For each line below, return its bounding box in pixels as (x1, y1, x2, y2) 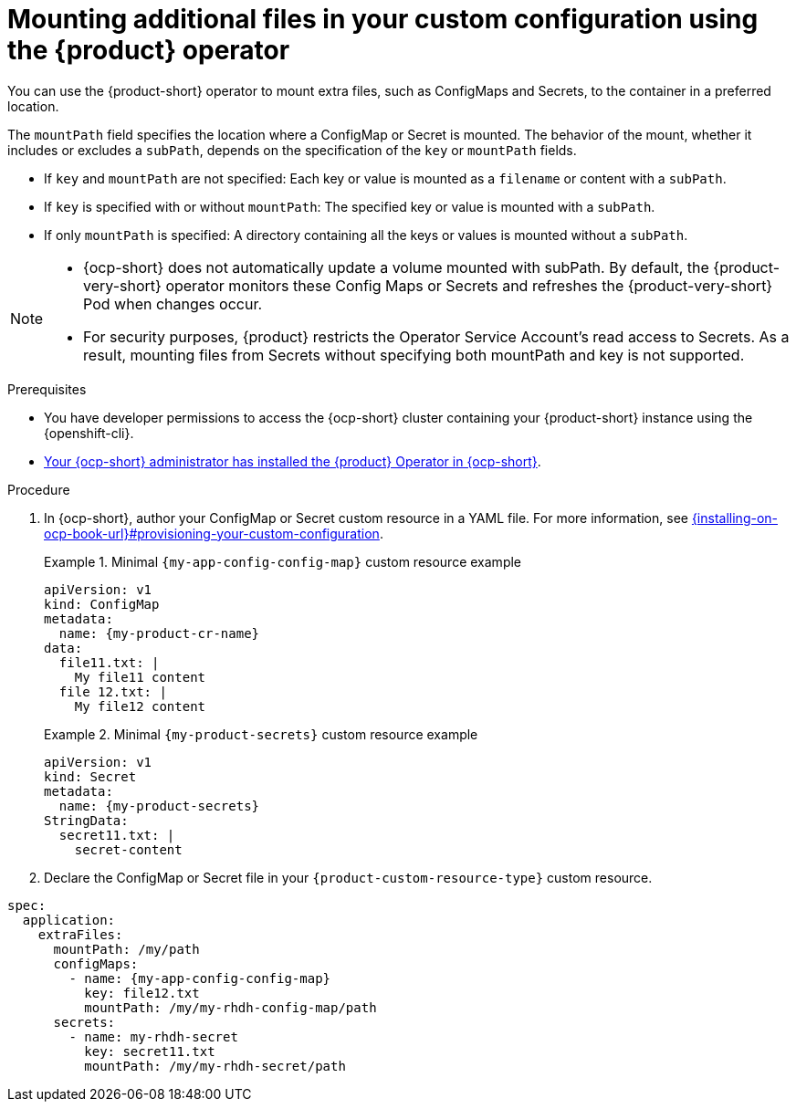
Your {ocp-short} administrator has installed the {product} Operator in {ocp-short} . (44, 453, 541, 469)
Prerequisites (7, 381, 87, 397)
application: (22, 912, 116, 927)
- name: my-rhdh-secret (68, 1029, 238, 1044)
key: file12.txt (84, 985, 200, 1000)
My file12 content (74, 698, 206, 714)
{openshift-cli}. (44, 424, 134, 441)
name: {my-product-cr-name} (58, 625, 260, 641)
